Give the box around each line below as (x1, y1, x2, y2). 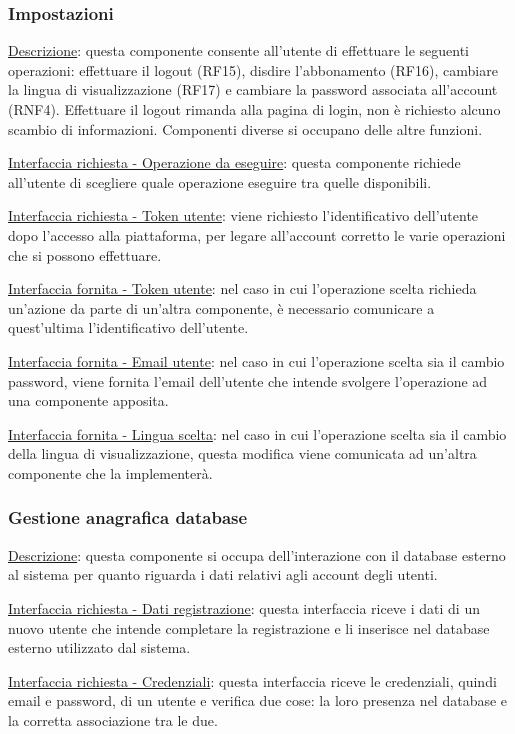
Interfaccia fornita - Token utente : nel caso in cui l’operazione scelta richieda (8, 278, 477, 299)
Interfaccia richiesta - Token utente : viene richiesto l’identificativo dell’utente (8, 205, 479, 226)
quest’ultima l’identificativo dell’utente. (8, 317, 249, 338)
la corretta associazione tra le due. (8, 709, 218, 730)
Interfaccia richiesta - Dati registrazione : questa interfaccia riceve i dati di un (8, 597, 480, 618)
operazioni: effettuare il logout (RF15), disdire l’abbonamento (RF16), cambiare (8, 59, 498, 80)
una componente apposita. (8, 390, 169, 411)
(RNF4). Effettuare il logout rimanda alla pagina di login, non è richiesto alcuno (8, 99, 501, 119)
